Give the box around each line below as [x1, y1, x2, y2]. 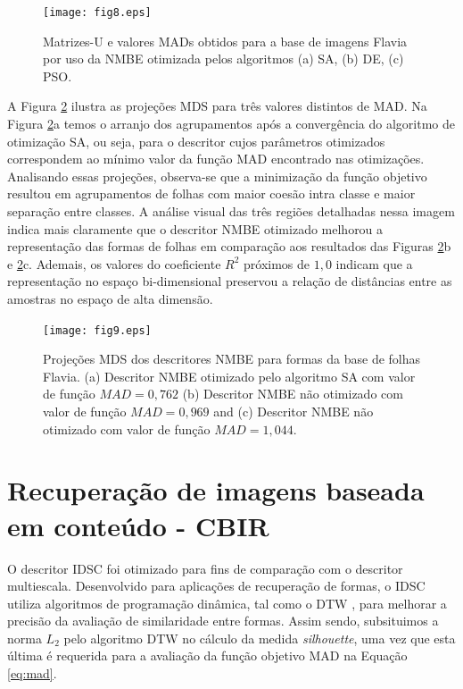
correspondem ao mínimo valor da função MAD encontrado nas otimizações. [7, 149, 425, 168]
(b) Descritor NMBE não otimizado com [182, 384, 403, 403]
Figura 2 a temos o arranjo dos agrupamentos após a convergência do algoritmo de [7, 114, 455, 133]
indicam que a [335, 254, 413, 273]
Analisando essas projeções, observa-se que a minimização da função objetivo [7, 166, 427, 185]
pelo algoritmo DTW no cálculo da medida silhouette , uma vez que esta [63, 628, 456, 647]
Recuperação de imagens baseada [7, 472, 425, 508]
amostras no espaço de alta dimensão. [7, 289, 213, 307]
